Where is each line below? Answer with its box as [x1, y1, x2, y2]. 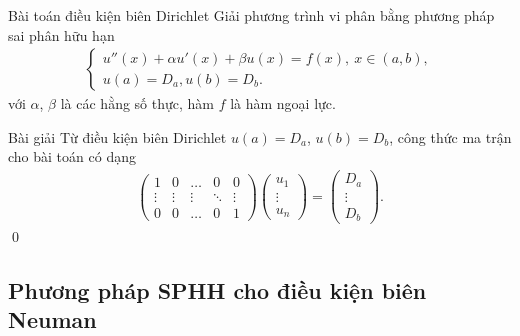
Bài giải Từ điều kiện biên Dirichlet [8, 126, 227, 147]
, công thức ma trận [389, 126, 512, 147]
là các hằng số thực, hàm [60, 93, 214, 114]
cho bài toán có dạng [8, 146, 136, 167]
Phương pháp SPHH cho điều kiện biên [8, 275, 427, 306]
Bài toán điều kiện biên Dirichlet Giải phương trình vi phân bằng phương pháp [8, 5, 495, 25]
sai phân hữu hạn [8, 24, 115, 45]
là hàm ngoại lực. [230, 93, 336, 114]
